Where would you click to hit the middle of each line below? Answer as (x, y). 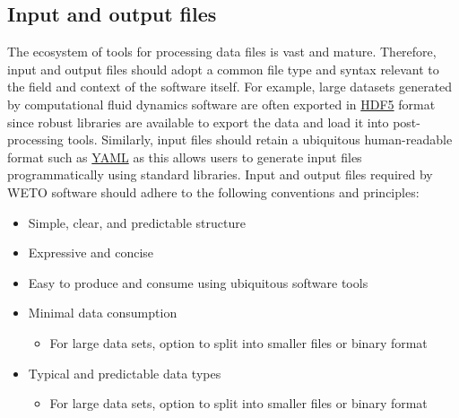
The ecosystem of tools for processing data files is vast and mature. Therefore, (222, 52)
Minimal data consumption (103, 313)
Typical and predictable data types (125, 373)
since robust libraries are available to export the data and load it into (198, 122)
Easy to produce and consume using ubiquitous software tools (198, 282)
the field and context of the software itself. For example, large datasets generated (230, 87)
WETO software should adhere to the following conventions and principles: (213, 192)
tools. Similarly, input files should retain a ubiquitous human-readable (260, 139)
